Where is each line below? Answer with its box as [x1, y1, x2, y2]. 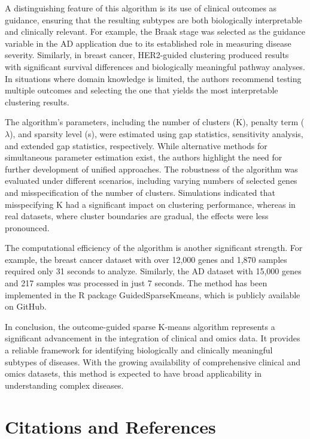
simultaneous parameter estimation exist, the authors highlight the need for [5, 151, 282, 164]
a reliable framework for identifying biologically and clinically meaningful [5, 344, 273, 356]
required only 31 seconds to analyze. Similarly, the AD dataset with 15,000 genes [5, 265, 302, 277]
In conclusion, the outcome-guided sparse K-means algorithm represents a [5, 320, 275, 332]
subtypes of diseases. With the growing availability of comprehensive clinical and [5, 355, 301, 368]
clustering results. [5, 95, 69, 108]
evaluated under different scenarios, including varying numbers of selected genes [5, 174, 297, 187]
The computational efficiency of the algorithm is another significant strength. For [5, 241, 303, 254]
